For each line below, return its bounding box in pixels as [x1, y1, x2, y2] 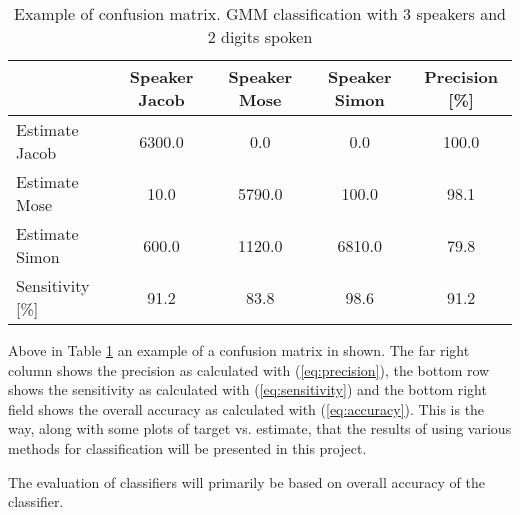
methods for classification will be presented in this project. [8, 437, 367, 458]
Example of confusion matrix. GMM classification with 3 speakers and [13, 2, 506, 25]
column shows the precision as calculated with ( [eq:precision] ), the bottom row [8, 359, 490, 380]
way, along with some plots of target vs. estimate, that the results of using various [8, 418, 512, 439]
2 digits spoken [207, 25, 313, 48]
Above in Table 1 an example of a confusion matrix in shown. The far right [8, 340, 470, 360]
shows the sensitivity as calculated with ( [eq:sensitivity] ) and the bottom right [8, 379, 487, 400]
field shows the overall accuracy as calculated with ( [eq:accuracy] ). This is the [8, 398, 485, 419]
